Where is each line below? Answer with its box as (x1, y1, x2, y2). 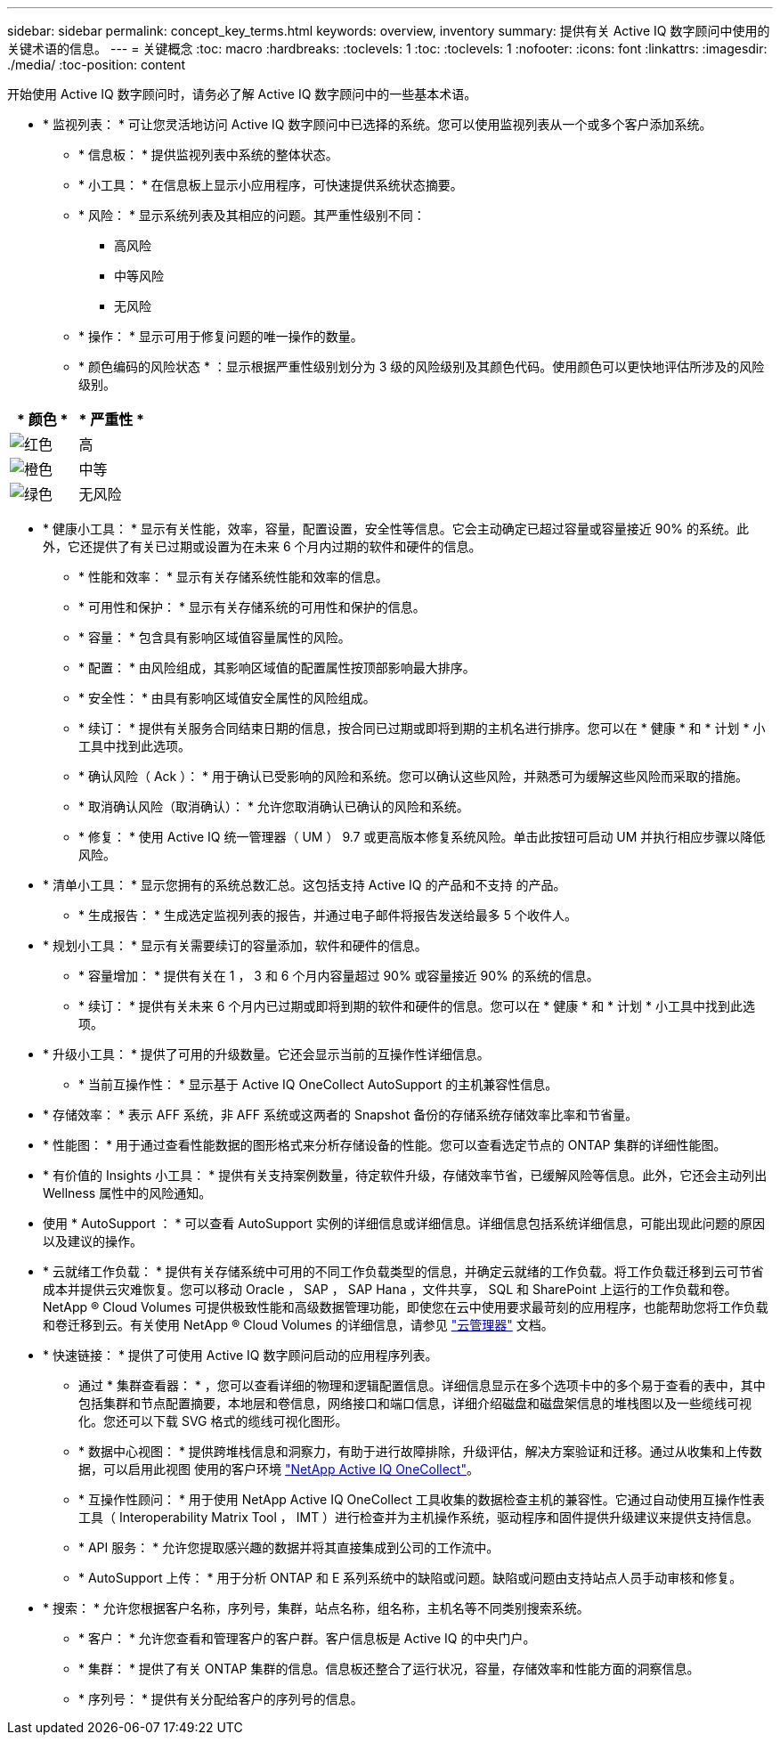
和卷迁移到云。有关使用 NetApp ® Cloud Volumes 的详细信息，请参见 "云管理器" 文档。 (43, 1317, 554, 1332)
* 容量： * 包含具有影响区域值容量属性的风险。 (78, 630, 351, 645)
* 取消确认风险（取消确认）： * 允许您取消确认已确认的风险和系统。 (78, 799, 469, 814)
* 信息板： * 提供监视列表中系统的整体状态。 (78, 147, 338, 162)
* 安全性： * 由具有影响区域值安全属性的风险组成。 (78, 690, 376, 705)
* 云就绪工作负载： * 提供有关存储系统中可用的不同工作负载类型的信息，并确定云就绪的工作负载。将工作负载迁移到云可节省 (43, 1264, 764, 1279)
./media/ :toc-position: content (7, 57, 186, 72)
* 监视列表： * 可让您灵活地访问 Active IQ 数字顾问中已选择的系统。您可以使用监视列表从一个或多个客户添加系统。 (43, 117, 712, 132)
